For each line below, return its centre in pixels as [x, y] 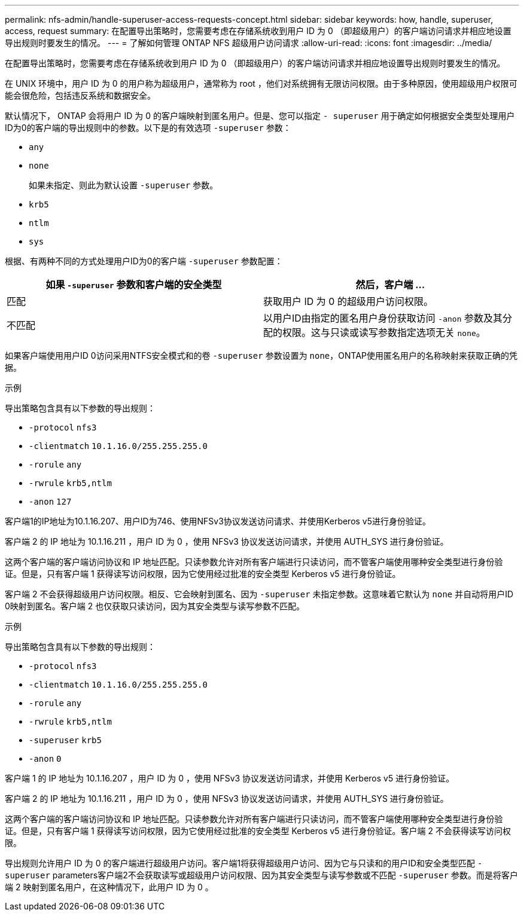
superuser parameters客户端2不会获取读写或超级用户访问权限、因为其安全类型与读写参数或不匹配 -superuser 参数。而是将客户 [261, 875]
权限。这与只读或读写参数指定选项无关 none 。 [384, 332]
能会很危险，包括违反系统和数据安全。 [80, 95]
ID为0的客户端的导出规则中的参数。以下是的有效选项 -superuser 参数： [148, 128]
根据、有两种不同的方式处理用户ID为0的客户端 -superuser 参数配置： [144, 261]
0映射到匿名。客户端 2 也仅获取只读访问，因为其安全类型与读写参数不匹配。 [155, 606]
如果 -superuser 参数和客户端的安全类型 [134, 285]
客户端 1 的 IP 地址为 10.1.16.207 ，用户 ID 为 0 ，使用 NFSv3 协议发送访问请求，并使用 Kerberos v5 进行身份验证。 [230, 778]
